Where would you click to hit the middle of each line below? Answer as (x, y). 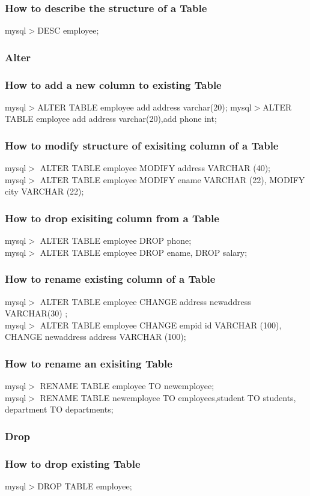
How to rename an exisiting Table (89, 363)
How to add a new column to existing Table (113, 84)
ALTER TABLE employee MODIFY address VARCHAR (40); (155, 168)
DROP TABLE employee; (85, 486)
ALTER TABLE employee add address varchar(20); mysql (144, 107)
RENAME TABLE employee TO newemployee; (127, 386)
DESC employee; (68, 30)
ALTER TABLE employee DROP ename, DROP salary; (144, 252)
